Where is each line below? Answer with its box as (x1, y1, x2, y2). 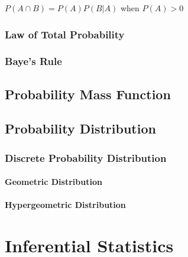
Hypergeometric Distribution (5, 199, 126, 211)
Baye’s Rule (5, 54, 62, 69)
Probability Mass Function (5, 84, 171, 103)
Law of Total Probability (5, 27, 125, 41)
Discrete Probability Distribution (5, 150, 167, 165)
